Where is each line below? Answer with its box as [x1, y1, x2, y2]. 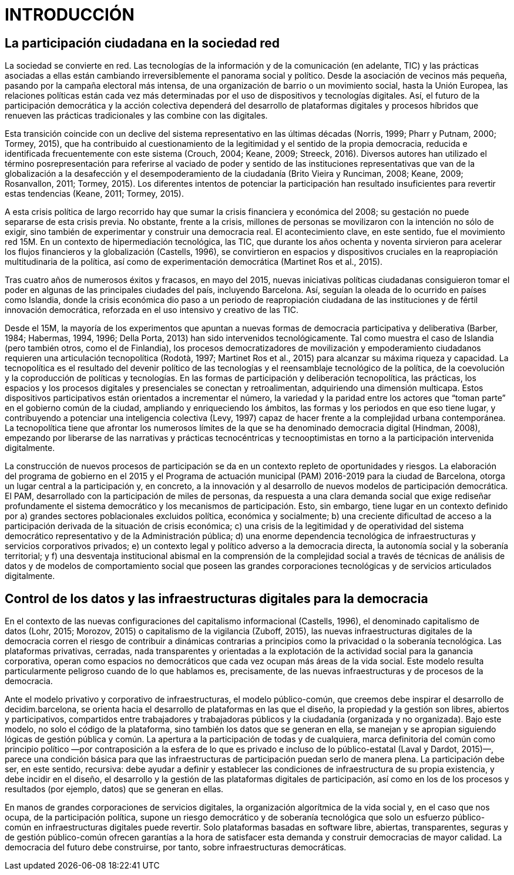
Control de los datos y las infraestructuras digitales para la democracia [5, 591, 428, 606]
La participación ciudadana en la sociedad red [5, 35, 280, 51]
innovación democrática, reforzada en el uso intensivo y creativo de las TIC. [5, 305, 299, 315]
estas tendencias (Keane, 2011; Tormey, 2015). [5, 189, 184, 199]
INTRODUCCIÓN [5, 5, 135, 25]
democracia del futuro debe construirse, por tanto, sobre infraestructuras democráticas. [5, 842, 347, 853]
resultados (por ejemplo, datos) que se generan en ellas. [5, 784, 224, 795]
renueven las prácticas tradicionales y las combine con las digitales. [5, 110, 268, 121]
